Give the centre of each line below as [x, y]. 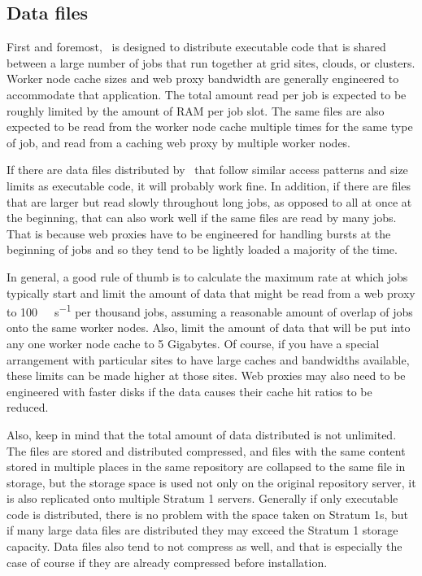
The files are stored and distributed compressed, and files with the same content [206, 450]
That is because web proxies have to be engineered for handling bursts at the [199, 233]
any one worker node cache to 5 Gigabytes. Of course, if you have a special [193, 343]
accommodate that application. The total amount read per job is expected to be [207, 94]
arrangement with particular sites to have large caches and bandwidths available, [208, 359]
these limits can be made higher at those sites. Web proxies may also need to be [206, 375]
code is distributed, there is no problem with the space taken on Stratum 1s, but [208, 514]
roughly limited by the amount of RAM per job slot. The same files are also [196, 110]
